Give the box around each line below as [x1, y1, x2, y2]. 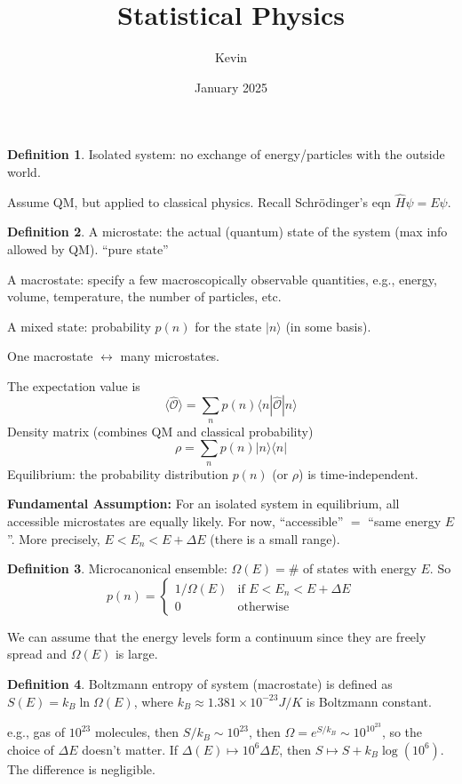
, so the [381, 723, 423, 741]
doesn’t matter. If [82, 740, 179, 758]
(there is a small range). [210, 529, 340, 548]
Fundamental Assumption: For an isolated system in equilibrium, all [7, 494, 400, 513]
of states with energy [303, 559, 417, 578]
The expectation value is [7, 376, 140, 395]
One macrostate [7, 347, 93, 365]
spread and [7, 644, 68, 663]
